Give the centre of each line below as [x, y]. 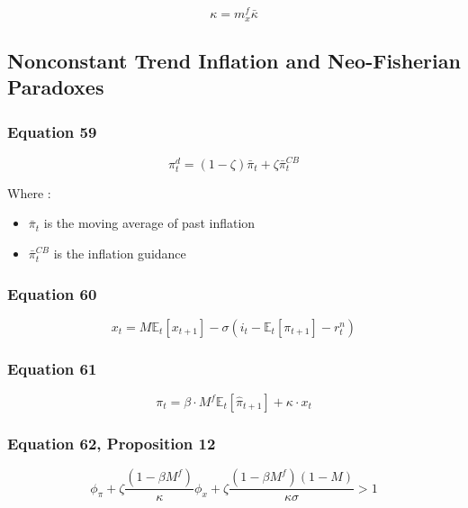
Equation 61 [52, 368]
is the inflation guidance [120, 253]
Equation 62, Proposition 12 [112, 443]
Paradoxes [56, 87]
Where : [29, 192]
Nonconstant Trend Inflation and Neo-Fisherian [234, 60]
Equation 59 [52, 131]
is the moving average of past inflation [149, 223]
